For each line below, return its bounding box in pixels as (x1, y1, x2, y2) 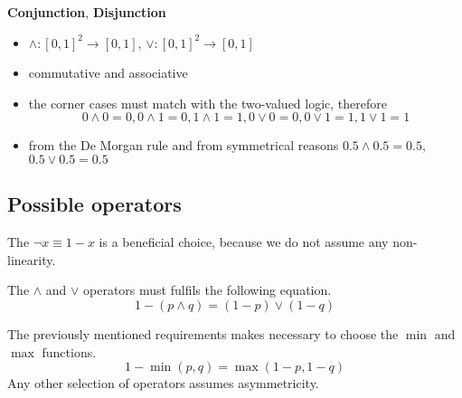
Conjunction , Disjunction (7, 3, 166, 21)
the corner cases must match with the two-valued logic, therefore (28, 93, 388, 112)
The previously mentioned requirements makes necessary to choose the (7, 324, 399, 343)
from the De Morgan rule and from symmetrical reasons (28, 136, 339, 155)
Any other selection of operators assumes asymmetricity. (7, 374, 319, 393)
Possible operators (7, 190, 182, 218)
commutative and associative (28, 63, 188, 82)
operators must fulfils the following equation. (83, 280, 332, 299)
